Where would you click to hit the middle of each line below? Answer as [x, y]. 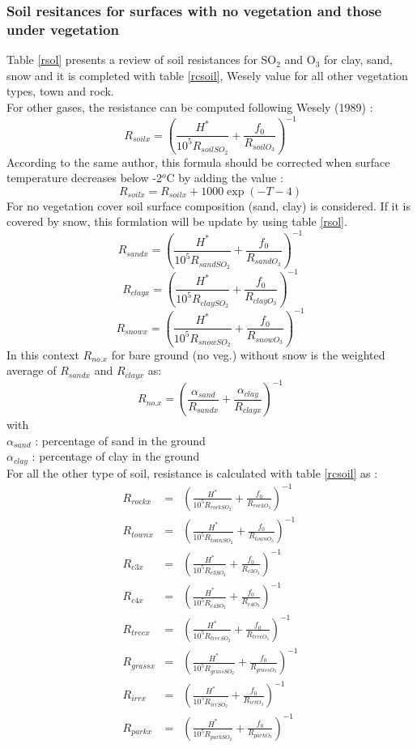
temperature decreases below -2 [84, 178]
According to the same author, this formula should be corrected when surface [198, 161]
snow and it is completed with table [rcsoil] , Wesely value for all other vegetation [207, 75]
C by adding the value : [225, 178]
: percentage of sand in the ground [120, 440]
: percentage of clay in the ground [116, 456]
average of [32, 370]
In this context [43, 354]
